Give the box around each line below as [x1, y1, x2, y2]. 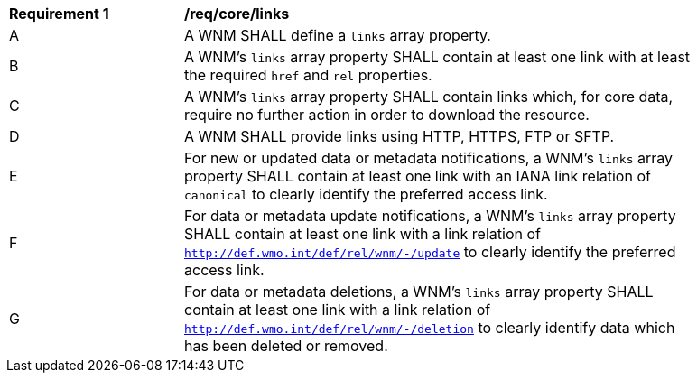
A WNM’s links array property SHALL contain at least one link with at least [184, 48, 691, 66]
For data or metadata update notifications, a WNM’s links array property [184, 207, 676, 225]
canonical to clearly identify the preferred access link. [184, 185, 548, 203]
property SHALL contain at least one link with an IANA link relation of [184, 167, 651, 185]
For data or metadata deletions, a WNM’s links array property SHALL [184, 283, 654, 301]
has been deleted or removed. [184, 337, 388, 355]
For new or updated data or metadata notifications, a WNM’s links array [184, 149, 674, 167]
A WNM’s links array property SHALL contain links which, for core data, [184, 88, 674, 106]
